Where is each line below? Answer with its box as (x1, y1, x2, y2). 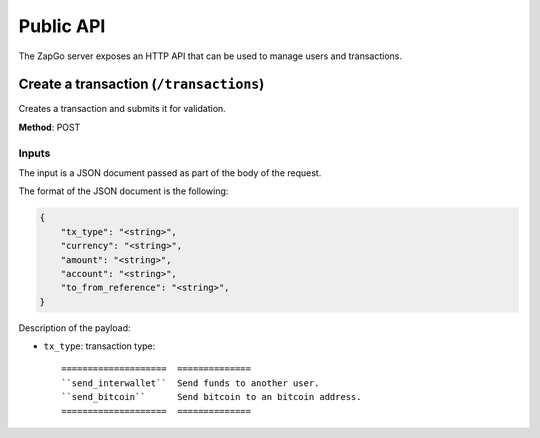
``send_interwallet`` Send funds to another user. (61, 377, 320, 389)
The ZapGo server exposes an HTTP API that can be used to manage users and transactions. (18, 50, 403, 62)
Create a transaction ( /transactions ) (18, 76, 265, 93)
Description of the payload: (18, 321, 131, 334)
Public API (18, 15, 106, 37)
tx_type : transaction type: (43, 340, 156, 352)
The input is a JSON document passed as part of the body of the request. (18, 166, 322, 179)
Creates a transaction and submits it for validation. (18, 103, 227, 115)
